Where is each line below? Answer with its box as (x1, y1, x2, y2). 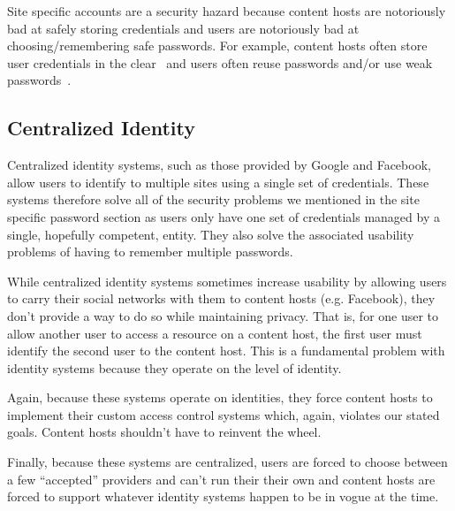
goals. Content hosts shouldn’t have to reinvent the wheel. (7, 423, 322, 441)
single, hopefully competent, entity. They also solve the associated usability (7, 225, 414, 243)
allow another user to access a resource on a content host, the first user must (7, 324, 422, 342)
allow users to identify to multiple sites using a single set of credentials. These (7, 172, 429, 191)
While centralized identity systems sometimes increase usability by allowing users (7, 271, 447, 290)
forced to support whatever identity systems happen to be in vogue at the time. (7, 487, 439, 506)
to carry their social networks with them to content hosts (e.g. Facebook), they (7, 289, 436, 308)
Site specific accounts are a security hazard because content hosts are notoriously (7, 2, 446, 19)
